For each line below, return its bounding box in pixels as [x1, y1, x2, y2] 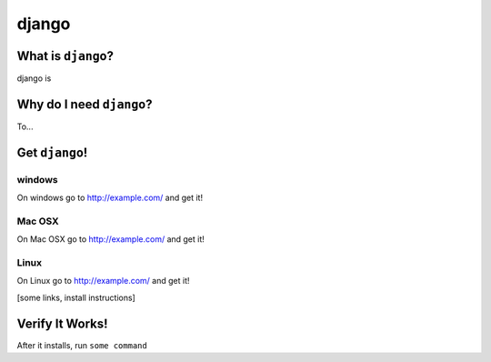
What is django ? [16, 48, 114, 64]
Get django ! [16, 145, 88, 160]
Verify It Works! [16, 316, 108, 331]
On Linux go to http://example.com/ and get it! [16, 276, 190, 287]
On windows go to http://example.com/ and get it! [16, 192, 204, 204]
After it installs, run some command [16, 339, 147, 350]
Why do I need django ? [16, 96, 154, 112]
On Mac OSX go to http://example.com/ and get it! [16, 234, 205, 245]
